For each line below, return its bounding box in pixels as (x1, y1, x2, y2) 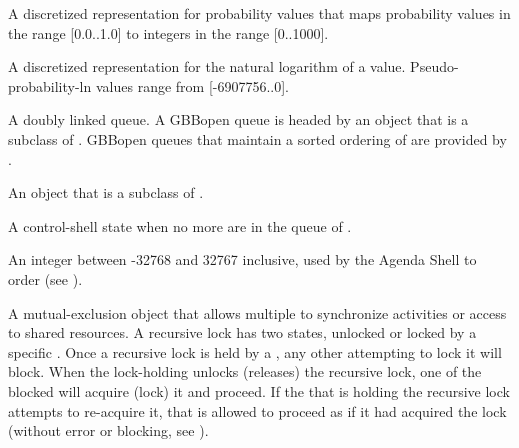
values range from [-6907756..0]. (95, 75, 290, 96)
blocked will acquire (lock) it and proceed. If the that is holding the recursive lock (8, 380, 510, 401)
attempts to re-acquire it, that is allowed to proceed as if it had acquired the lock (8, 400, 507, 421)
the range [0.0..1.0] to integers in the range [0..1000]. (8, 22, 329, 43)
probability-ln (8, 75, 92, 96)
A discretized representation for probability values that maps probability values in (8, 3, 511, 23)
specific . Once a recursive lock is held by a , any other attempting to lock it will (8, 341, 502, 362)
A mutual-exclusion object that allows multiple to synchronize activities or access (8, 302, 507, 323)
